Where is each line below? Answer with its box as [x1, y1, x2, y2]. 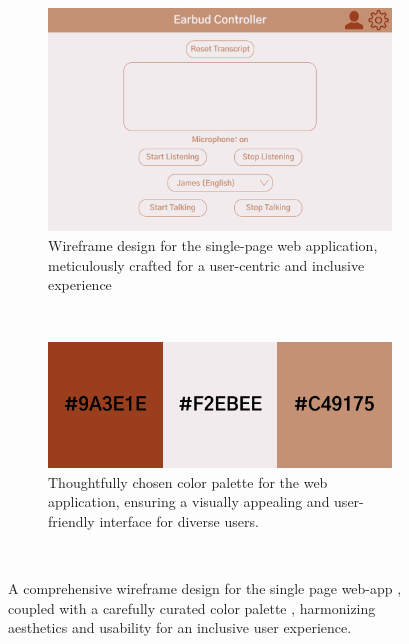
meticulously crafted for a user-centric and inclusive [48, 254, 365, 275]
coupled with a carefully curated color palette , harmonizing [8, 597, 376, 618]
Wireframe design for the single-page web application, [48, 234, 378, 255]
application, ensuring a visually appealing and [48, 491, 330, 512]
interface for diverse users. [99, 510, 259, 531]
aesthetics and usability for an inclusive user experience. [8, 617, 352, 638]
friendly [48, 510, 95, 531]
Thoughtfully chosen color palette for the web [48, 471, 328, 492]
